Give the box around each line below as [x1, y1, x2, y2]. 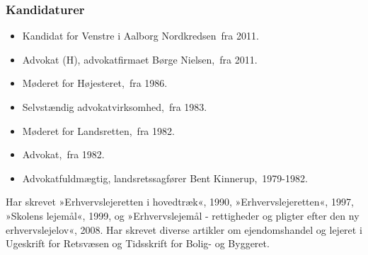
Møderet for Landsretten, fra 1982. [22, 123, 175, 138]
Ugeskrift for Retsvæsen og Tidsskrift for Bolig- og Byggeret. [6, 236, 270, 251]
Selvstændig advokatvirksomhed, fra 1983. [22, 100, 207, 114]
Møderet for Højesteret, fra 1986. [22, 76, 168, 90]
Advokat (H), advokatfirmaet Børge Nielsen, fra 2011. [22, 52, 258, 66]
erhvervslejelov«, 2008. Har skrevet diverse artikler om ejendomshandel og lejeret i [6, 222, 362, 237]
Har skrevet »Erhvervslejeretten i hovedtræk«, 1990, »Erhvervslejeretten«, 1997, [6, 194, 354, 209]
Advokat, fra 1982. [22, 147, 105, 162]
